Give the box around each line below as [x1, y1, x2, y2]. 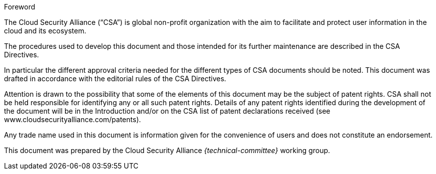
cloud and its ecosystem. [4, 26, 86, 35]
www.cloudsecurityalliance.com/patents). [4, 115, 141, 124]
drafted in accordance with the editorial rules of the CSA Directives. [4, 74, 226, 83]
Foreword [4, 2, 35, 11]
